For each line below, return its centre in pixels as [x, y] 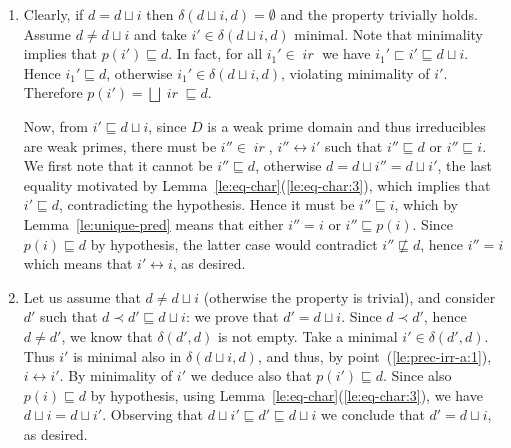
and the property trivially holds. [379, 14]
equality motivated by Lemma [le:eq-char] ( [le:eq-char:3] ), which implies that [257, 184]
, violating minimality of [355, 72]
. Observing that [153, 414]
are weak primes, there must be [120, 145]
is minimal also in [127, 355]
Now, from [56, 125]
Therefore [53, 92]
